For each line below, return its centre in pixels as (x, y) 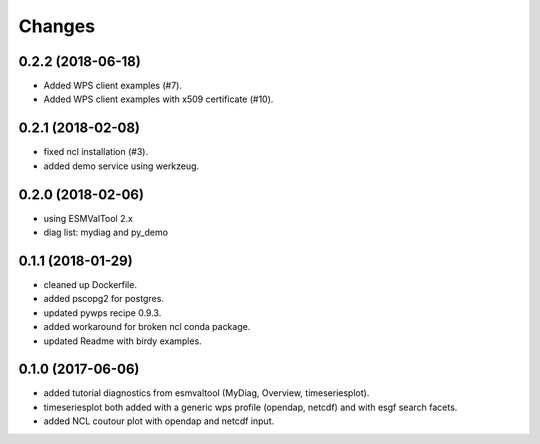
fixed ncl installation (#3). (96, 152)
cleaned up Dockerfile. (90, 284)
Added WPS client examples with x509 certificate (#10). (158, 99)
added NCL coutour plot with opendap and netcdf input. (159, 421)
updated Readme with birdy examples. (122, 341)
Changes (56, 26)
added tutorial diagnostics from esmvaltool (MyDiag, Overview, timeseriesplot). (206, 393)
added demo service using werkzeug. (121, 166)
